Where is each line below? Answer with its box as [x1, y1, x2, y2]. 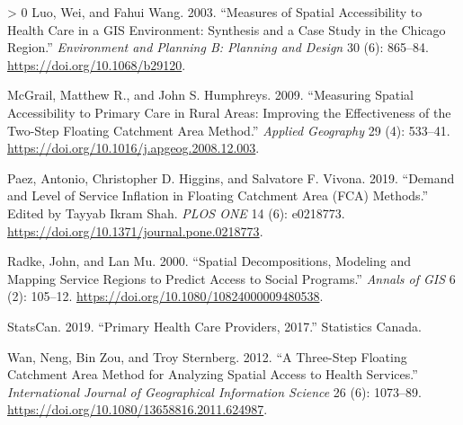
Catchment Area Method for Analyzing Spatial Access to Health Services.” [7, 365, 418, 384]
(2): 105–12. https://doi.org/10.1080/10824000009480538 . [7, 287, 324, 305]
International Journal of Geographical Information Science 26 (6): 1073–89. [7, 382, 422, 401]
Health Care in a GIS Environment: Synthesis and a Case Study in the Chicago [7, 20, 446, 39]
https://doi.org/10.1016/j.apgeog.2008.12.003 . [7, 138, 260, 157]
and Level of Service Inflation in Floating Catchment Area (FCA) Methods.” [7, 186, 429, 205]
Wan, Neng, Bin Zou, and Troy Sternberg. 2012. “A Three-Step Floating [7, 347, 407, 366]
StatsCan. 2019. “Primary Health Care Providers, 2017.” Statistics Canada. [7, 316, 422, 335]
